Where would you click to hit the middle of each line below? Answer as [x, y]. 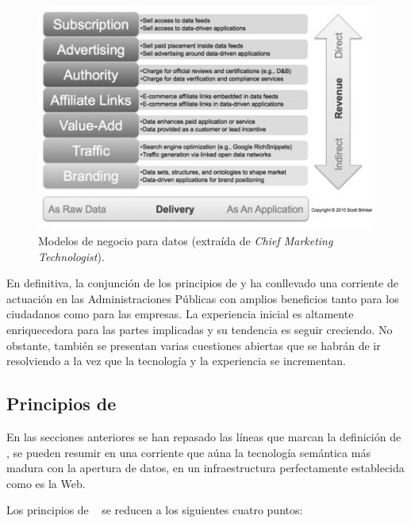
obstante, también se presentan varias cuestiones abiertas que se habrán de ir [194, 345]
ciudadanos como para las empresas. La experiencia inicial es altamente [180, 314]
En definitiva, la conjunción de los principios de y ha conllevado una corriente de [203, 283]
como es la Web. [46, 483]
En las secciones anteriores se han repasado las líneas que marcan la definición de [204, 436]
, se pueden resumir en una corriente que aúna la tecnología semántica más [188, 452]
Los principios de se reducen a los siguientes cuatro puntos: [155, 510]
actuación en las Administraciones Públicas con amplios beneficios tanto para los [203, 298]
